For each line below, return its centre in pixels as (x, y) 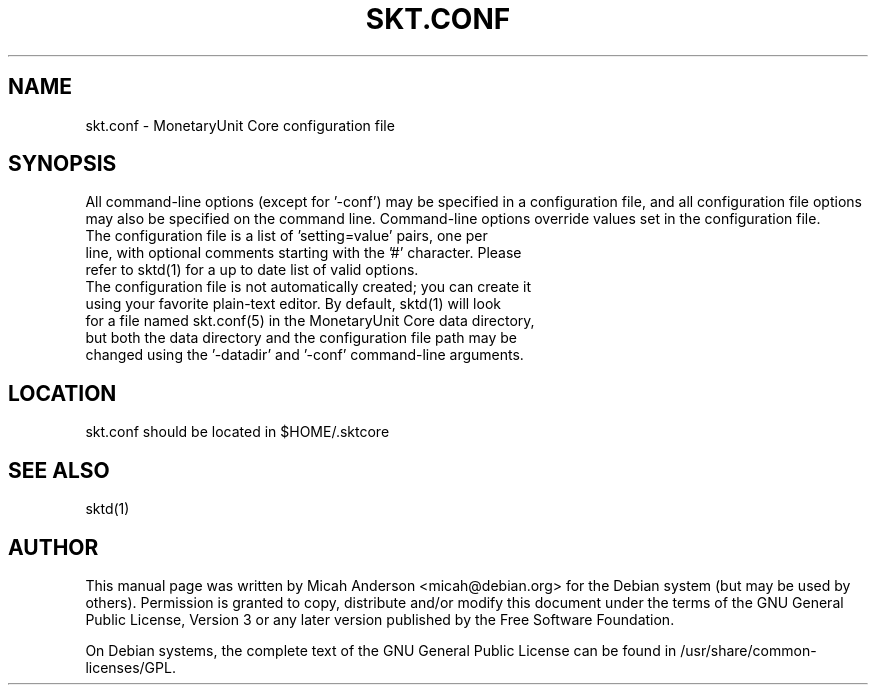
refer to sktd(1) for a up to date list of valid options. (252, 270)
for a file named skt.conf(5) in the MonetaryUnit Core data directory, (310, 321)
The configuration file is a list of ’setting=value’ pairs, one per (286, 236)
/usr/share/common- (748, 650)
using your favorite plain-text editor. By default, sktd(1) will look (293, 304)
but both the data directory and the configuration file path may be (301, 338)
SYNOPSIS (62, 164)
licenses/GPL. (130, 667)
